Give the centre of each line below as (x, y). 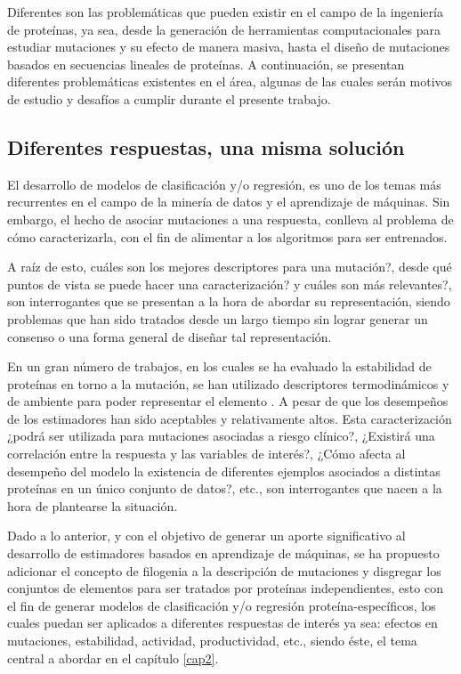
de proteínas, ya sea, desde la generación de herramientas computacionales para (224, 29)
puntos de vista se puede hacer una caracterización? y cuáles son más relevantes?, (230, 284)
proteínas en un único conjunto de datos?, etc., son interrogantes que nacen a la (225, 488)
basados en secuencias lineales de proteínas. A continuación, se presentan (206, 64)
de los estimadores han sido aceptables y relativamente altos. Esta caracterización (230, 418)
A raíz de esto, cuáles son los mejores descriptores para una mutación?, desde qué (230, 267)
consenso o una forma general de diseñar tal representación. (170, 336)
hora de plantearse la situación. (93, 505)
